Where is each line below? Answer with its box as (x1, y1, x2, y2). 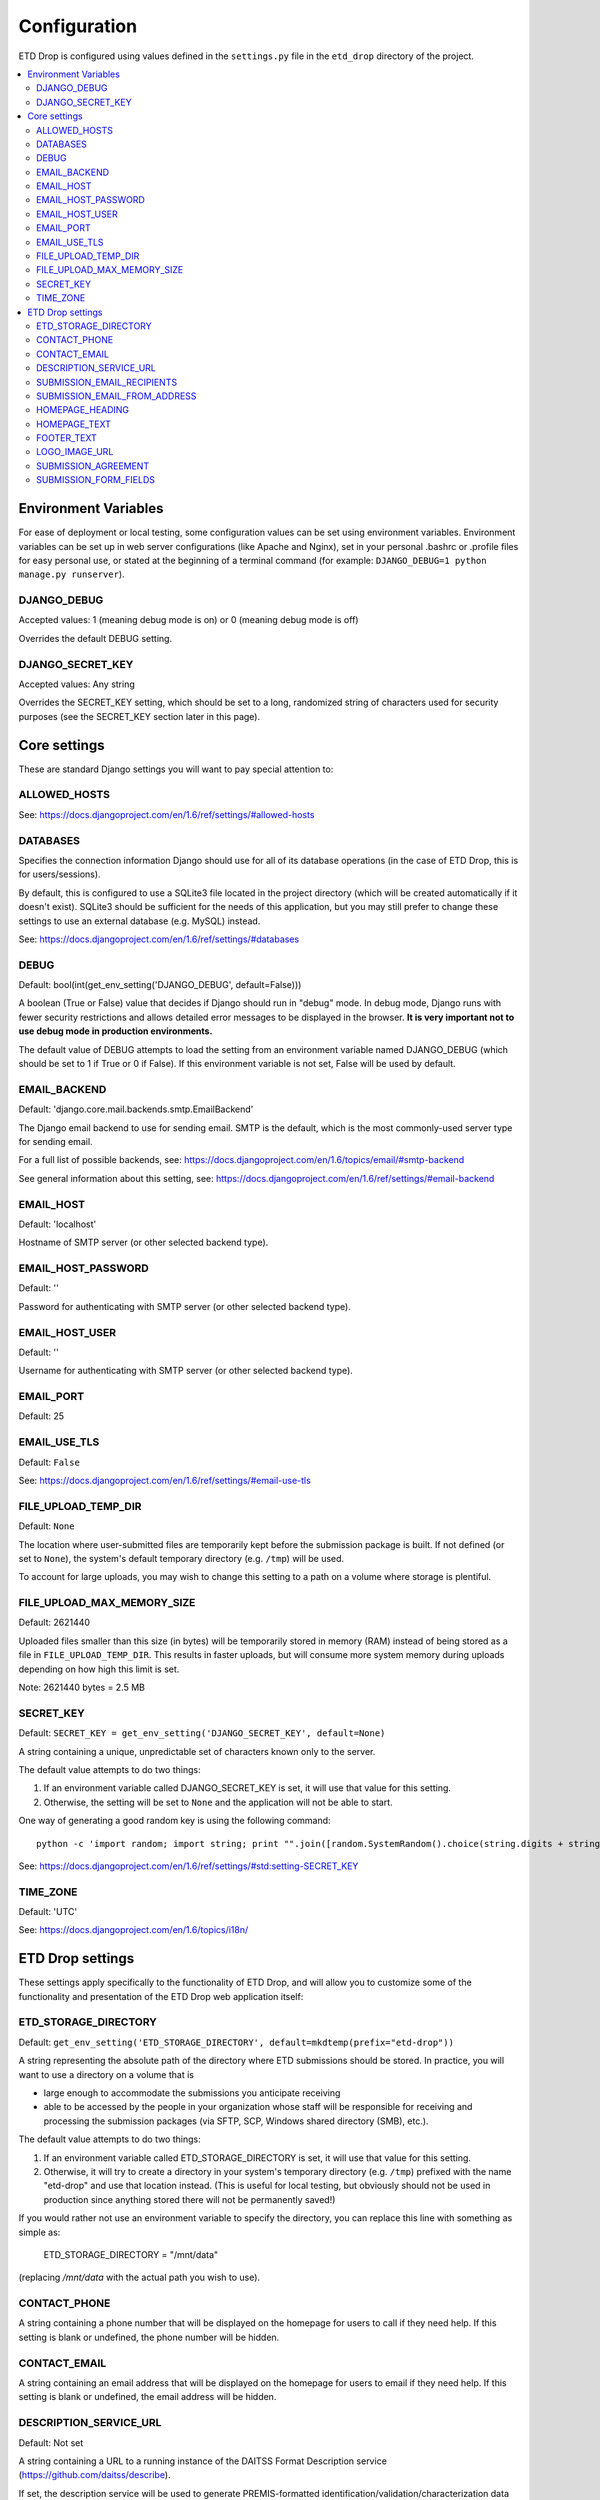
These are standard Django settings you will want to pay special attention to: (18, 763, 334, 775)
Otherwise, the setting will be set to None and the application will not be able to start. (43, 1796, 394, 1808)
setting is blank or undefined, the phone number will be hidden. (18, 2331, 280, 2343)
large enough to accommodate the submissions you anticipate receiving (43, 2087, 341, 2099)
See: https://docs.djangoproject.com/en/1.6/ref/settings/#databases (18, 933, 300, 945)
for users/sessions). (18, 868, 101, 880)
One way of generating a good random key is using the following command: (18, 1815, 331, 1827)
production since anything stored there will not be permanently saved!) (43, 2193, 336, 2205)
